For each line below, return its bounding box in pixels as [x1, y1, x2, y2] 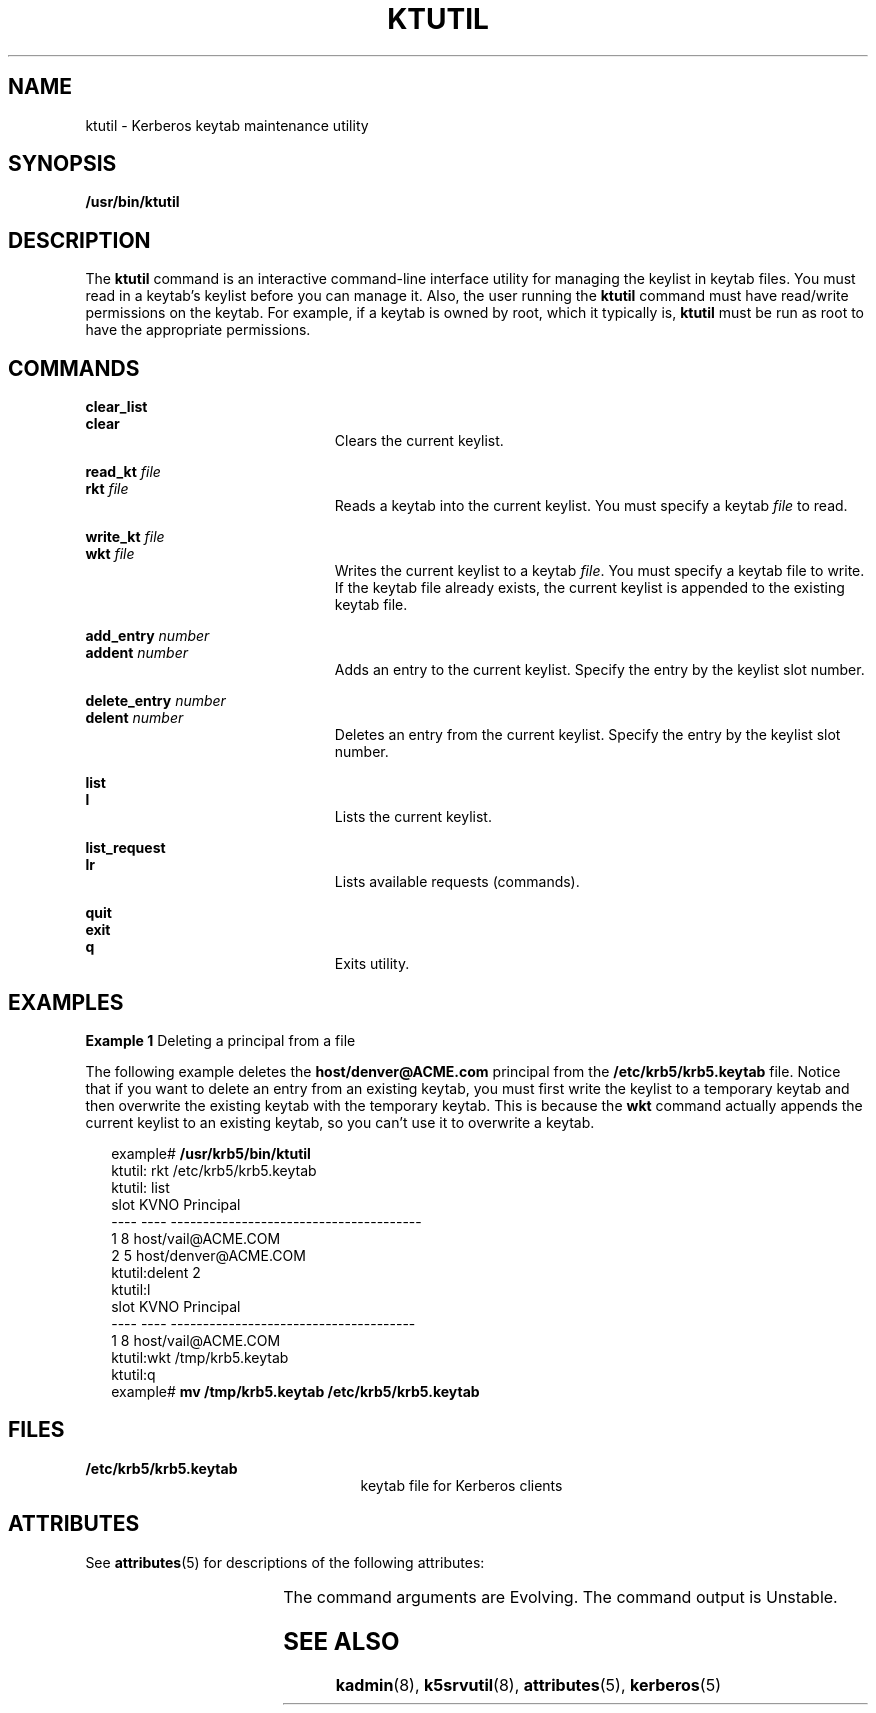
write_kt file [85, 528, 165, 546]
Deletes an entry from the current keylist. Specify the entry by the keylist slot [334, 726, 841, 744]
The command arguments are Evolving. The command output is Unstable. [283, 1586, 838, 1607]
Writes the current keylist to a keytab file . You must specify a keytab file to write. [334, 562, 865, 580]
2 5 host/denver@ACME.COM [111, 1246, 306, 1264]
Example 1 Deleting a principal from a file [85, 1031, 356, 1049]
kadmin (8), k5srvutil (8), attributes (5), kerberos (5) [335, 1675, 721, 1696]
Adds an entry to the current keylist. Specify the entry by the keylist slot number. [334, 661, 865, 679]
